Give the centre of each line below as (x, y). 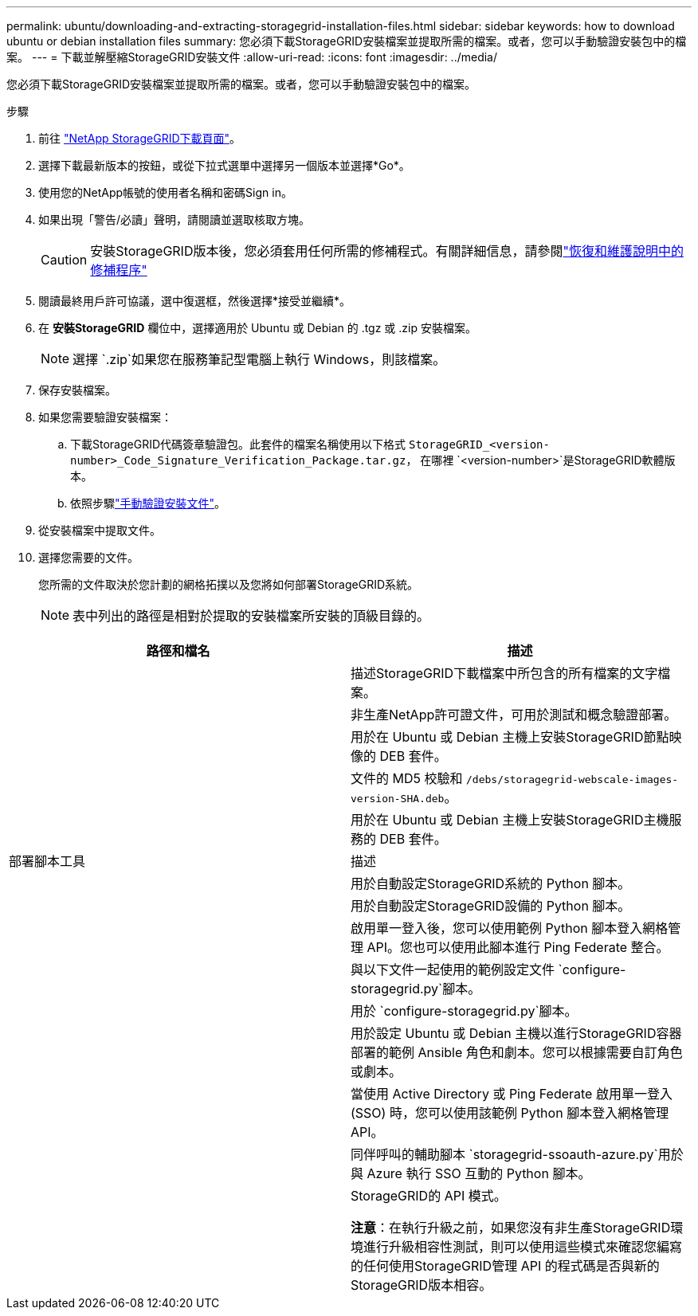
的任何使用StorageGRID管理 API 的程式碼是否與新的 (505, 1266)
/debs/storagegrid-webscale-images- (573, 779)
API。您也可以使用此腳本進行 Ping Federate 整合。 (518, 947)
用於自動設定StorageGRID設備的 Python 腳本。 (491, 906)
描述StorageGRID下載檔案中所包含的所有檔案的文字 (504, 673)
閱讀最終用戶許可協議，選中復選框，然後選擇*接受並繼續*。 (195, 301)
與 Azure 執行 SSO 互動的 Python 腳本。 (471, 1173)
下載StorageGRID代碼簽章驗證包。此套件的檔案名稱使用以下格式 (238, 444)
